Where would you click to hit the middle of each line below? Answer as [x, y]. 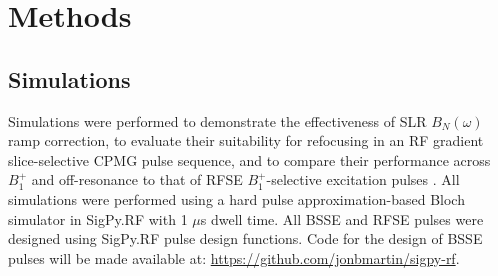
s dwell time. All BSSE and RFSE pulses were [342, 218]
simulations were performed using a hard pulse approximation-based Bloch [236, 198]
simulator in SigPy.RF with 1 [98, 218]
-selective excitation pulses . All [363, 179]
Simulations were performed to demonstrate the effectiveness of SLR [217, 120]
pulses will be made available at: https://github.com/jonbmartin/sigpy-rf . [234, 257]
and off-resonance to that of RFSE [137, 179]
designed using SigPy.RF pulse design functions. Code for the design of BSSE [245, 238]
